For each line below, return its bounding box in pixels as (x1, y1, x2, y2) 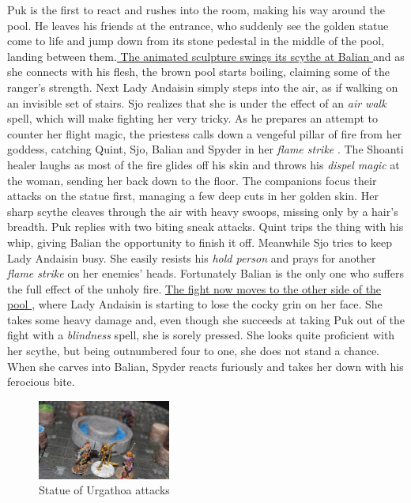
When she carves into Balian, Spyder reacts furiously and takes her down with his (7, 357, 404, 374)
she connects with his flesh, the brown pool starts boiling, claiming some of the (7, 63, 390, 80)
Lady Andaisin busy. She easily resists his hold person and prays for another (7, 249, 376, 266)
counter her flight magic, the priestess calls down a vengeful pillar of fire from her (7, 125, 402, 142)
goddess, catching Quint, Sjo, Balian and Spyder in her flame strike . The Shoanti (7, 141, 404, 157)
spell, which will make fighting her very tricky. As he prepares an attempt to (7, 110, 379, 127)
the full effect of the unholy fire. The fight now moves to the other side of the (7, 280, 382, 297)
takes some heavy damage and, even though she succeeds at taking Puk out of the (7, 311, 405, 327)
